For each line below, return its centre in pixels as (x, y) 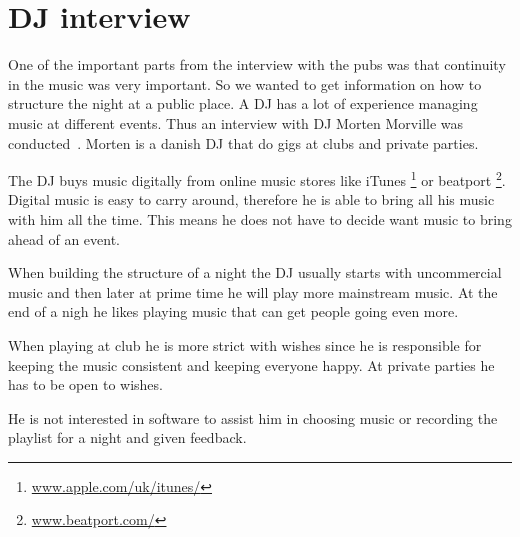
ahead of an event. (64, 238)
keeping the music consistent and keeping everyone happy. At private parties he (251, 364)
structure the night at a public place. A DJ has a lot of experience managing (243, 103)
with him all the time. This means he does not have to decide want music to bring (260, 218)
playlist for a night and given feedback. (127, 437)
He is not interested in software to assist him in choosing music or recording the (253, 417)
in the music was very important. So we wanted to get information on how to (245, 83)
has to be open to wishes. (85, 384)
